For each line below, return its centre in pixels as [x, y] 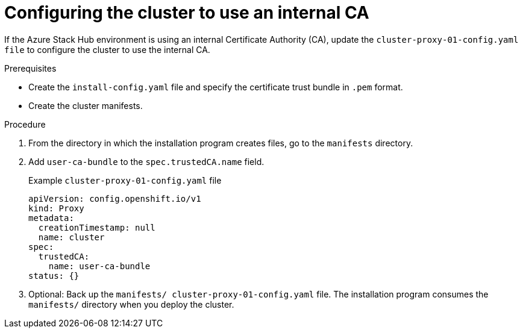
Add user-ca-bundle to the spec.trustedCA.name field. [146, 161]
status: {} [54, 275]
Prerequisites [30, 68]
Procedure [25, 124]
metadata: [51, 218]
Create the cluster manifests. [86, 105]
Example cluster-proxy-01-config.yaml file [125, 180]
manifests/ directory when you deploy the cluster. [131, 304]
